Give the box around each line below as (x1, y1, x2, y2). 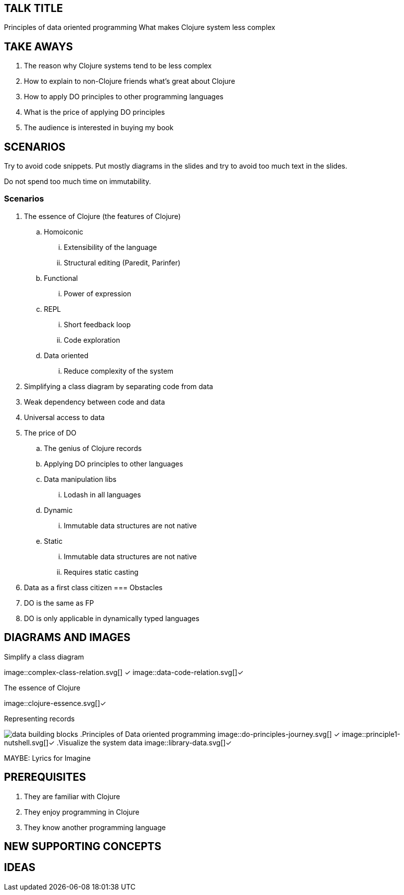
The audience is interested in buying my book (24, 123, 174, 132)
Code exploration (64, 335, 120, 344)
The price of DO (24, 428, 77, 437)
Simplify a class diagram (4, 652, 84, 661)
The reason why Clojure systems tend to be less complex (24, 61, 212, 70)
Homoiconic (44, 227, 83, 236)
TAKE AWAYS (4, 40, 73, 53)
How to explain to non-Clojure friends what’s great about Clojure (24, 77, 235, 86)
